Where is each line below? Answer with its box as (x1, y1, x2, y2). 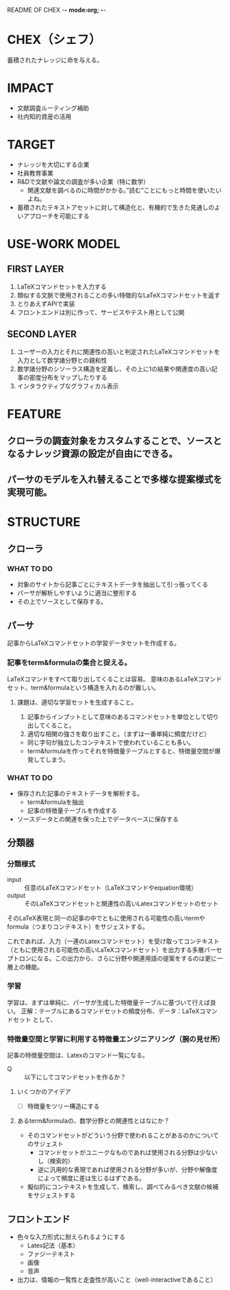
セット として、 (12, 1015, 57, 1023)
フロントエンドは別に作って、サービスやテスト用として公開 (16, 308, 185, 316)
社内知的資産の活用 (16, 112, 72, 121)
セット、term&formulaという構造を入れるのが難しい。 (7, 683, 159, 692)
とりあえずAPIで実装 (16, 300, 75, 308)
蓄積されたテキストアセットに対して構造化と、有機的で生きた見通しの (16, 203, 215, 211)
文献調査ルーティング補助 (16, 104, 89, 112)
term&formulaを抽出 (27, 798, 84, 806)
